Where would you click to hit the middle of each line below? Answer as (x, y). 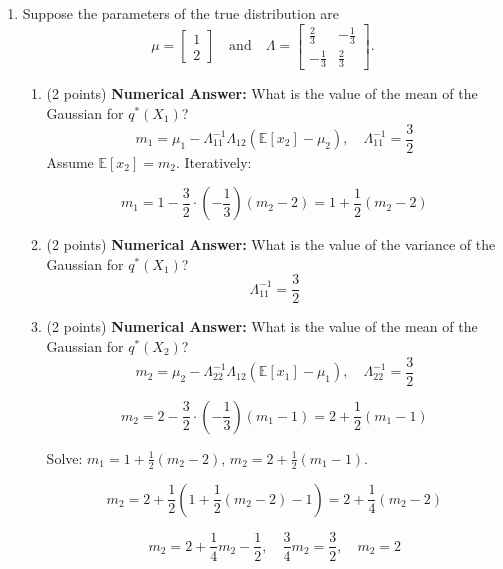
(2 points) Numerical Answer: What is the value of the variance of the (271, 244)
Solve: (64, 457)
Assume (70, 161)
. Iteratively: (214, 161)
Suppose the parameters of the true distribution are (181, 13)
